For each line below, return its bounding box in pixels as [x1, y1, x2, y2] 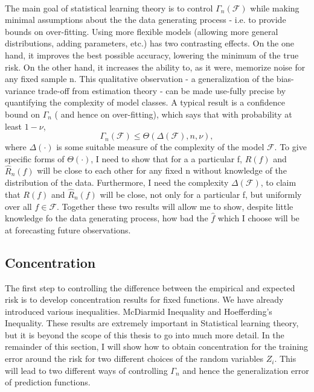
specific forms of [5, 152, 65, 165]
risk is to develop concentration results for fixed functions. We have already [5, 293, 284, 306]
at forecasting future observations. [5, 223, 131, 236]
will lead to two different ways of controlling [5, 364, 168, 376]
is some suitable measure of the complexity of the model [56, 141, 264, 153]
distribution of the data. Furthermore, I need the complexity [5, 176, 229, 189]
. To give [274, 141, 307, 153]
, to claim [260, 176, 296, 189]
